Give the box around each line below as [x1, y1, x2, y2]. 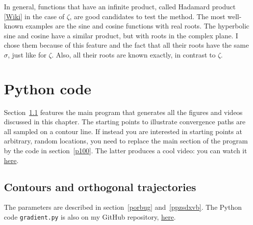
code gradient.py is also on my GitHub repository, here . [4, 212, 176, 222]
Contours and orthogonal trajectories [4, 179, 196, 194]
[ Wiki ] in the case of [4, 11, 65, 21]
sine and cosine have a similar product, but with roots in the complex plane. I [4, 30, 238, 40]
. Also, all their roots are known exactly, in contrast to [51, 49, 216, 59]
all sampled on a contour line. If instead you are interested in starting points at [4, 126, 242, 136]
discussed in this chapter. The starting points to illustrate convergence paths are [4, 116, 246, 127]
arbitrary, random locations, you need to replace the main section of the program [4, 136, 248, 146]
